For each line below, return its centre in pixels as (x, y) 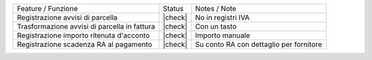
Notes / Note (216, 9)
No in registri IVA (223, 17)
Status (173, 9)
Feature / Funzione (48, 9)
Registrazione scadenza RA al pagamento (85, 44)
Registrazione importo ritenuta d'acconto (83, 35)
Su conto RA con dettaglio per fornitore (259, 44)
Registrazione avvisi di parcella (67, 17)
